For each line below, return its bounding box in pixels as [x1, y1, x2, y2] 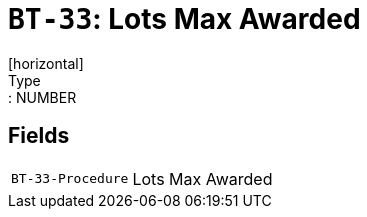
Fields [8, 123, 70, 149]
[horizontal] [8, 54, 84, 72]
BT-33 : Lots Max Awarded [8, 2, 361, 36]
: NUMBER [8, 88, 77, 106]
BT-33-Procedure [11, 171, 129, 187]
